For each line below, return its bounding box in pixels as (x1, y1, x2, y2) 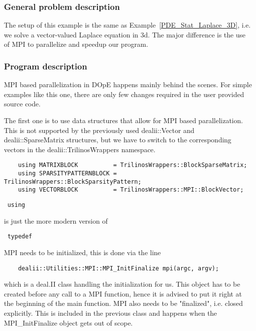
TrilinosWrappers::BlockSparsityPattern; (4, 178, 142, 185)
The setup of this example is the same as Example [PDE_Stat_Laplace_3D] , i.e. (4, 20, 251, 30)
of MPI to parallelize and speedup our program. (4, 39, 148, 49)
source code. (4, 99, 41, 109)
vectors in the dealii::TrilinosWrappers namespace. (4, 144, 156, 154)
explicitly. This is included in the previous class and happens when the (4, 307, 217, 318)
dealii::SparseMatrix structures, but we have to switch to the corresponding (4, 134, 231, 145)
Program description (4, 60, 87, 72)
